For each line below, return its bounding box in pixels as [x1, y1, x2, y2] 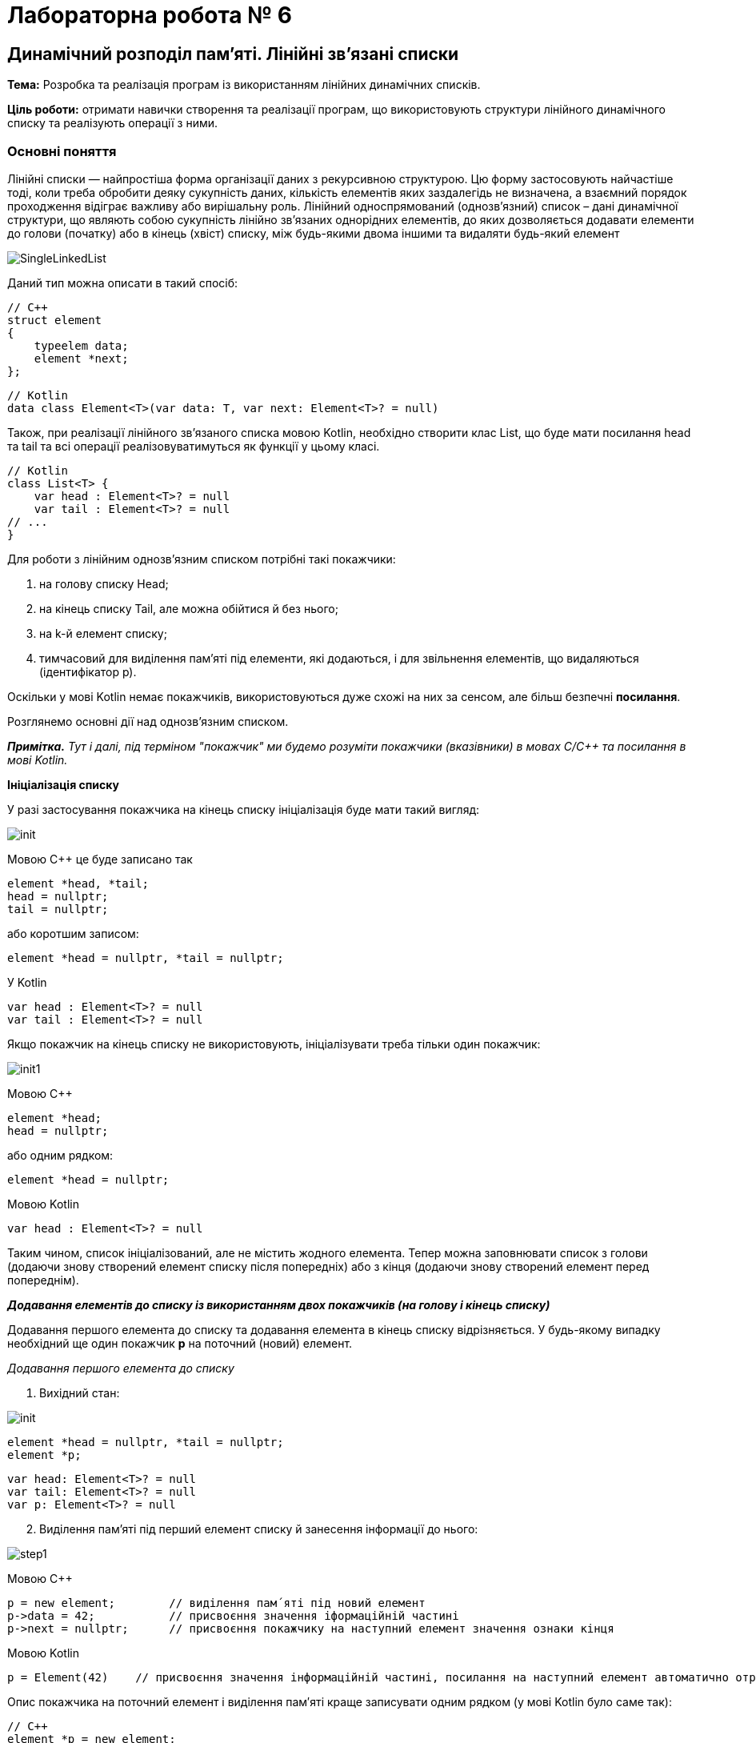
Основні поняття [7, 142, 117, 159]
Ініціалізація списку [7, 777, 120, 791]
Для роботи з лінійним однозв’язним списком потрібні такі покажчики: [7, 551, 396, 566]
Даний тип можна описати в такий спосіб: [7, 275, 238, 290]
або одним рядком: [7, 1148, 114, 1162]
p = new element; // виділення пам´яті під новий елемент [7, 1596, 426, 1609]
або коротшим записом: [7, 926, 139, 940]
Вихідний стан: [39, 1385, 120, 1400]
